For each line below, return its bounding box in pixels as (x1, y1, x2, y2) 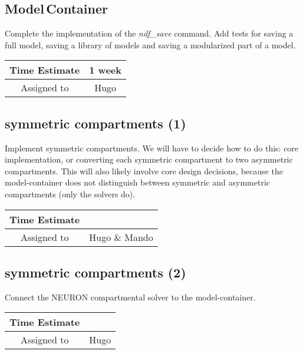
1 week (89, 63, 121, 77)
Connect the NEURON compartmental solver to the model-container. (5, 290, 256, 303)
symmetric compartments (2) (5, 263, 186, 281)
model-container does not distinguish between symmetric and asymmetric (5, 176, 271, 188)
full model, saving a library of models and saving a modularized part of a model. (5, 38, 296, 51)
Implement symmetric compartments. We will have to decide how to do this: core (5, 141, 299, 154)
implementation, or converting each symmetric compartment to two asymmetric (5, 153, 293, 166)
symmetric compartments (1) (5, 114, 186, 132)
